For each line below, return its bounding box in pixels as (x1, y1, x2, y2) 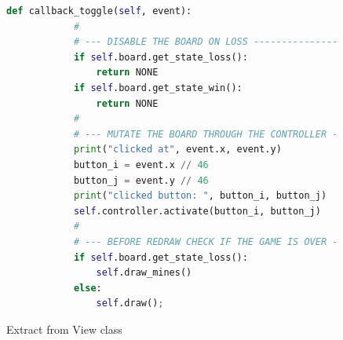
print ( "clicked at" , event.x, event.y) (73, 144, 282, 155)
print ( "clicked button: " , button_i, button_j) (73, 190, 327, 202)
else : (73, 282, 102, 294)
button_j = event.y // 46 (73, 174, 209, 186)
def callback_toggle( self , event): (6, 5, 192, 16)
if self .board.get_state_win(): (73, 82, 243, 93)
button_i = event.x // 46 (73, 159, 209, 170)
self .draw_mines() (96, 267, 192, 279)
